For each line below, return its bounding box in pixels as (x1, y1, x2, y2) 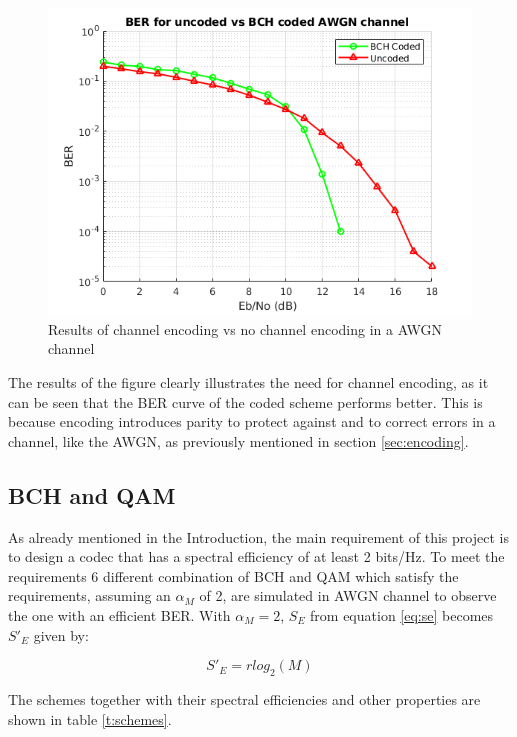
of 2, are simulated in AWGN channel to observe (199, 585, 497, 606)
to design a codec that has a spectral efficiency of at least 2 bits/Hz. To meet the (8, 546, 505, 567)
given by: (33, 624, 89, 645)
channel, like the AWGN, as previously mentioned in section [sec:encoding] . (8, 430, 469, 451)
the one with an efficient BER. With (8, 604, 231, 625)
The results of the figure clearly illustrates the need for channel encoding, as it (8, 371, 489, 392)
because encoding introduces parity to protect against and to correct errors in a (8, 411, 496, 432)
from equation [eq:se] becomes (310, 604, 494, 625)
